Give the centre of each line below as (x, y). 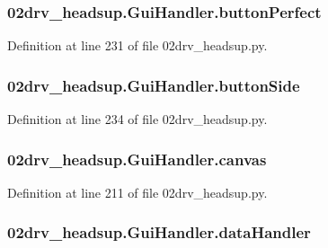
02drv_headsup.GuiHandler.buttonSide (154, 85)
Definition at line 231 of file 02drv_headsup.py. (137, 45)
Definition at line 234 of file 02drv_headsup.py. (137, 119)
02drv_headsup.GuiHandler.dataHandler (159, 232)
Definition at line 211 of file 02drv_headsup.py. (137, 192)
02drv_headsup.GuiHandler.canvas (137, 159)
